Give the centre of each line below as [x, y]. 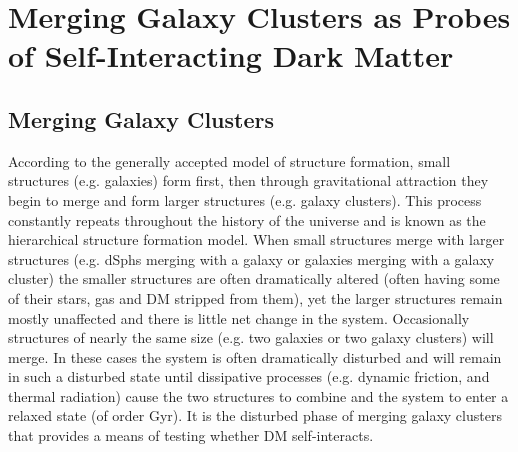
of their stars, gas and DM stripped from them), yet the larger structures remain [255, 297]
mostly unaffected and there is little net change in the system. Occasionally [239, 317]
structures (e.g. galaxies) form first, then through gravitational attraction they [248, 180]
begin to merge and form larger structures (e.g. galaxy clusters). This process [245, 199]
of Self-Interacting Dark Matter [231, 55]
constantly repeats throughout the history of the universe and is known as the [247, 219]
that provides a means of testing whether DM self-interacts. [191, 435]
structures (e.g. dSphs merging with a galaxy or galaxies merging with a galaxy [251, 258]
